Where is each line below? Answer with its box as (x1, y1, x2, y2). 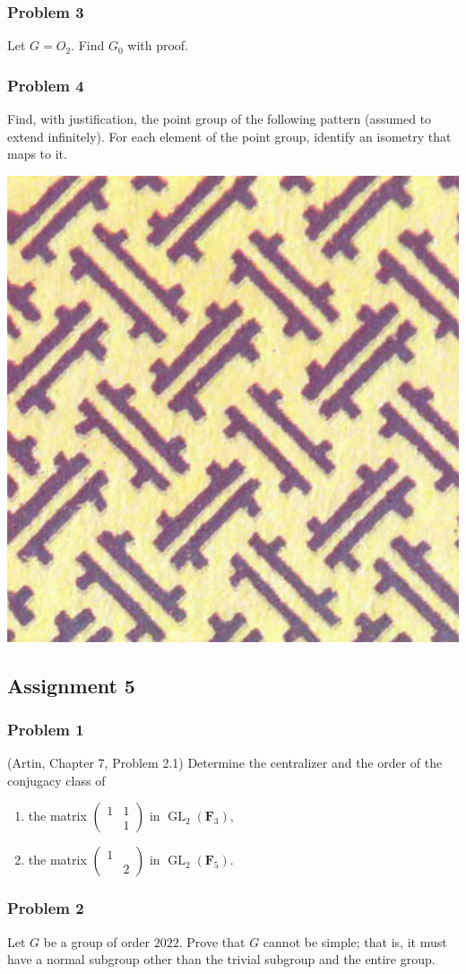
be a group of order (43, 932, 151, 951)
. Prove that (178, 932, 246, 951)
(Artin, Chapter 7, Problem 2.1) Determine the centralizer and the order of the (7, 753, 443, 772)
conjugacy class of (7, 770, 106, 789)
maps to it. (7, 144, 67, 163)
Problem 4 (7, 74, 84, 96)
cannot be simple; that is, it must (263, 932, 447, 951)
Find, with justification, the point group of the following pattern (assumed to (7, 109, 432, 128)
